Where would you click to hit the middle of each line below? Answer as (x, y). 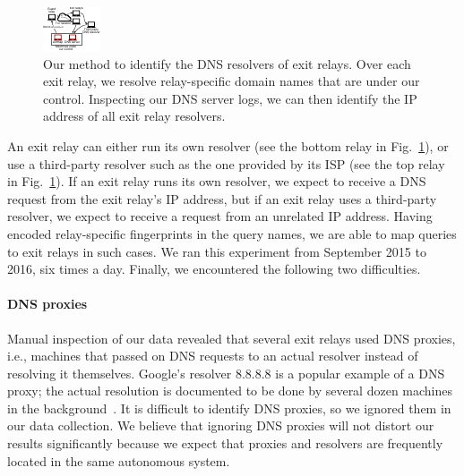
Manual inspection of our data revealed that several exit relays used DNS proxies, (232, 338)
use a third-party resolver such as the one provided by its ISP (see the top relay (226, 163)
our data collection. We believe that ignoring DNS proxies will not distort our (221, 425)
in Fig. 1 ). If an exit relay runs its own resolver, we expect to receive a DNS (217, 181)
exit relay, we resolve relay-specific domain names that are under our (232, 81)
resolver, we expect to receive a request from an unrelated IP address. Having (220, 216)
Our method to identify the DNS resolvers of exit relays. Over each (227, 63)
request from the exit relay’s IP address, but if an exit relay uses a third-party (222, 198)
